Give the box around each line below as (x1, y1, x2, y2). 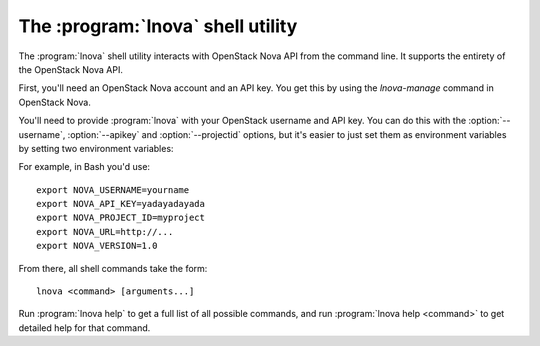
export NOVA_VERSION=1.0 (36, 240, 158, 252)
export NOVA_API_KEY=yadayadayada (36, 198, 205, 210)
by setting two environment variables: (18, 142, 174, 154)
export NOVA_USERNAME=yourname (36, 184, 190, 195)
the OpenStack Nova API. (18, 63, 124, 75)
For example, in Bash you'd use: (18, 161, 150, 173)
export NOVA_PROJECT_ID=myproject (36, 212, 205, 224)
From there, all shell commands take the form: (18, 262, 208, 274)
